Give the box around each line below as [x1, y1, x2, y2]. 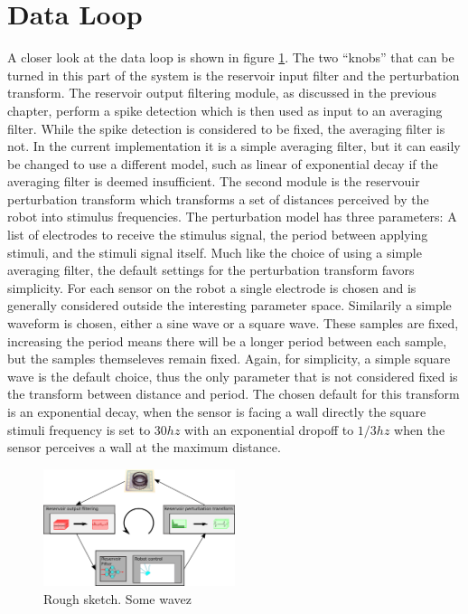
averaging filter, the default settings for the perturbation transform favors [7, 260, 415, 279]
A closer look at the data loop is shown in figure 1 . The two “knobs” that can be [7, 48, 454, 67]
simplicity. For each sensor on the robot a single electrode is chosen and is [7, 278, 417, 297]
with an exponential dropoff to [184, 420, 354, 439]
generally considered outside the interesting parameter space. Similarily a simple [7, 296, 452, 315]
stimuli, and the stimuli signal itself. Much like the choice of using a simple [7, 242, 422, 261]
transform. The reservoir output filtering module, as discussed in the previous [7, 83, 436, 102]
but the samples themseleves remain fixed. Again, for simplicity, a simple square [7, 349, 451, 368]
